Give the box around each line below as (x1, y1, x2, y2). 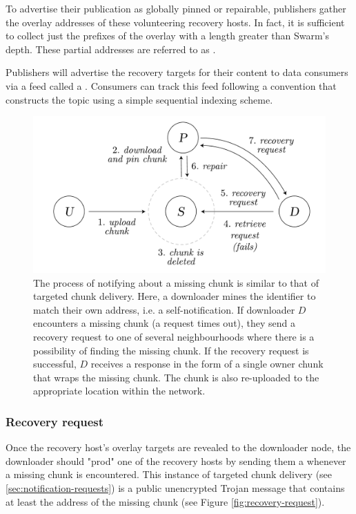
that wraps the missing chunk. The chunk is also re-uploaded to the (33, 370, 319, 384)
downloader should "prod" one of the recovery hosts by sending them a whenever (6, 453, 346, 468)
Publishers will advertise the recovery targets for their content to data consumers (6, 65, 348, 79)
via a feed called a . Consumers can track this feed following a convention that (6, 78, 337, 93)
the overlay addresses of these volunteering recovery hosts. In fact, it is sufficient (6, 15, 345, 29)
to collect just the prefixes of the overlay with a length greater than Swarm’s (6, 28, 330, 43)
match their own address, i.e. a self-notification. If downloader (33, 302, 295, 316)
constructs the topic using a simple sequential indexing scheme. (6, 92, 273, 106)
